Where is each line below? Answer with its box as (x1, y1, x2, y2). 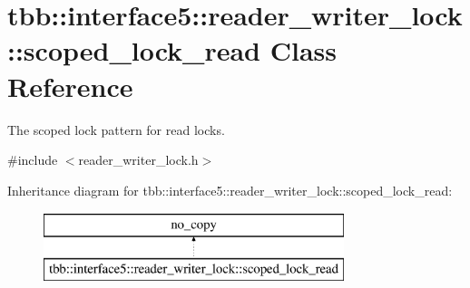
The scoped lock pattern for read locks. (7, 120, 225, 139)
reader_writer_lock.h (78, 150, 199, 169)
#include (7, 150, 58, 169)
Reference (7, 67, 133, 104)
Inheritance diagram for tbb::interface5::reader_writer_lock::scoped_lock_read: (7, 180, 453, 199)
